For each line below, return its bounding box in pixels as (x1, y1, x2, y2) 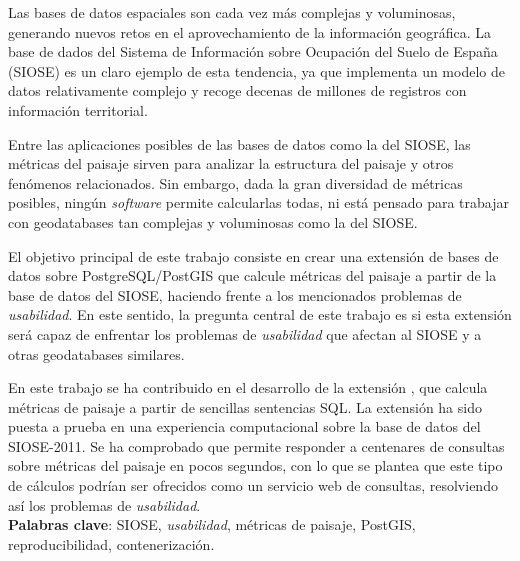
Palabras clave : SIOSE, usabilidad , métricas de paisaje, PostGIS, (8, 514, 416, 535)
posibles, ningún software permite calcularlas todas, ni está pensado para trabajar (8, 192, 509, 213)
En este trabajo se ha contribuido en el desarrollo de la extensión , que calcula (8, 377, 488, 398)
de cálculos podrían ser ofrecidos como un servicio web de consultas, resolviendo (8, 475, 498, 496)
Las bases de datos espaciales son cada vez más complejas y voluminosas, (8, 2, 456, 22)
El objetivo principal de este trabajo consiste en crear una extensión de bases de (8, 245, 499, 266)
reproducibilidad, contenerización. (8, 533, 215, 554)
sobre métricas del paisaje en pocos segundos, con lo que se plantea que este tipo (8, 455, 503, 476)
